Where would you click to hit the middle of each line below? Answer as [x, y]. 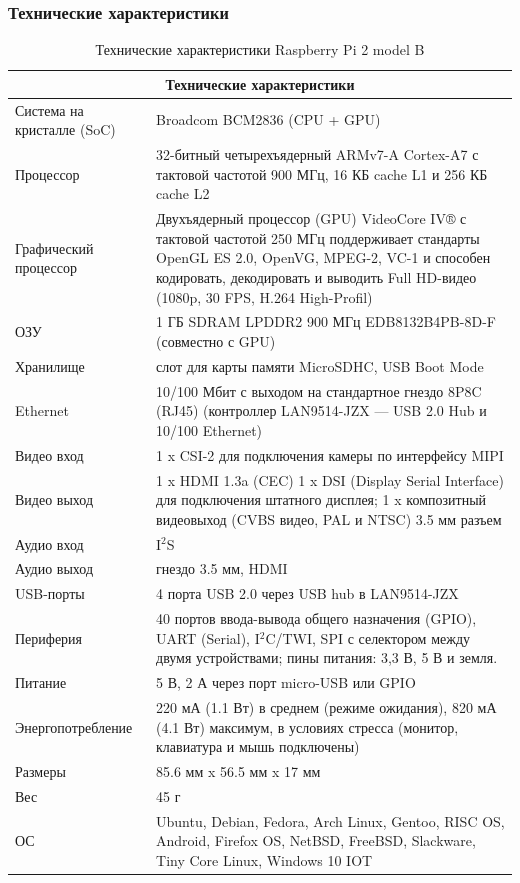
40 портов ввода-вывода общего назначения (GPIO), [316, 618]
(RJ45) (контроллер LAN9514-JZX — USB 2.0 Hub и [321, 410]
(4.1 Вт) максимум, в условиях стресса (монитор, [307, 726]
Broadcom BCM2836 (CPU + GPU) [268, 119]
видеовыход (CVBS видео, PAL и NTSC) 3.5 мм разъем [329, 518]
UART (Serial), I [208, 637]
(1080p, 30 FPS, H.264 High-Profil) [264, 296]
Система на [49, 109]
